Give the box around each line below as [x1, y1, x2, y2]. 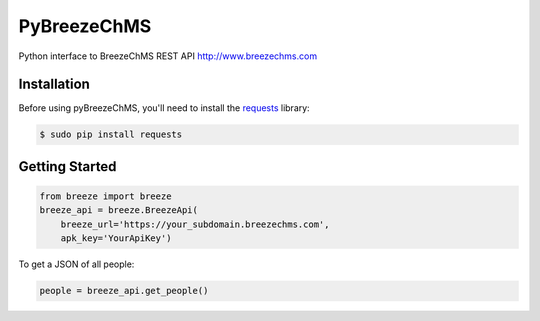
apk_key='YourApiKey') [60, 233, 172, 244]
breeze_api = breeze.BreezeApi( [39, 205, 199, 216]
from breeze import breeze [39, 191, 172, 202]
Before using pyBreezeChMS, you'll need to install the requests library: [18, 102, 310, 114]
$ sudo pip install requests [39, 129, 183, 140]
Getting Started [18, 158, 117, 175]
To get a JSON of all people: [18, 258, 135, 270]
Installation [18, 76, 90, 93]
